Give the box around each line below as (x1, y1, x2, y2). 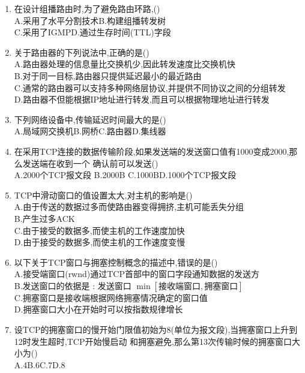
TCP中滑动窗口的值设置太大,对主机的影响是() (14, 188, 193, 201)
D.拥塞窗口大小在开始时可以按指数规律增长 (14, 303, 183, 315)
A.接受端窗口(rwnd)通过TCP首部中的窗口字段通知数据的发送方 (14, 267, 259, 280)
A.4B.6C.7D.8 (14, 358, 65, 371)
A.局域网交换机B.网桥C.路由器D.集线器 (14, 125, 166, 137)
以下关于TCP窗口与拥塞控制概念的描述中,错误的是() (14, 255, 218, 268)
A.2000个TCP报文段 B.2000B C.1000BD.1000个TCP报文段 (14, 169, 237, 181)
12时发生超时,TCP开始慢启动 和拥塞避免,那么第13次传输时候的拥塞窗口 (14, 335, 292, 347)
